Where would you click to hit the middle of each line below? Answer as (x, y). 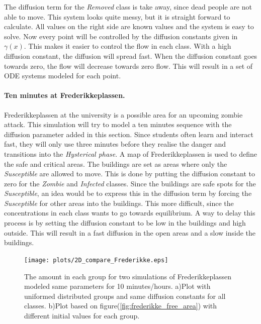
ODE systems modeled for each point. (63, 76)
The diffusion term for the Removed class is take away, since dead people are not (128, 7)
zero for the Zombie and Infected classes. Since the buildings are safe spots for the (130, 183)
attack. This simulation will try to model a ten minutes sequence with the (118, 124)
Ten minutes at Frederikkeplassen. (65, 95)
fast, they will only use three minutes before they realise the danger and (115, 144)
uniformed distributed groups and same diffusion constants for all (125, 296)
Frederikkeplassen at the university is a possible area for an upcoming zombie (123, 114)
